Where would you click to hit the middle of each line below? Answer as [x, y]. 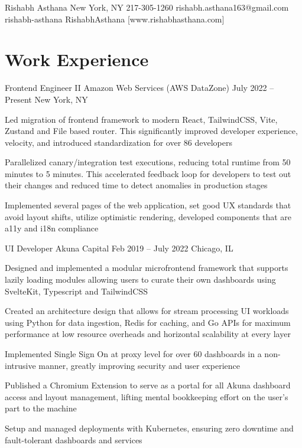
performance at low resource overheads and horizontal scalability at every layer [148, 334]
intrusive [20, 365]
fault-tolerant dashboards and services [74, 439]
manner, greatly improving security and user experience [139, 365]
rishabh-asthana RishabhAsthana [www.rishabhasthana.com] [115, 19]
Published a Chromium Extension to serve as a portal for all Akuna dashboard [148, 385]
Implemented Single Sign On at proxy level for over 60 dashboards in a [133, 354]
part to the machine [41, 408]
